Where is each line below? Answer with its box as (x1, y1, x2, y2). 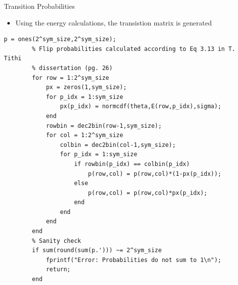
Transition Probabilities (4, 1, 75, 11)
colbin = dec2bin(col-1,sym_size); (60, 141, 176, 148)
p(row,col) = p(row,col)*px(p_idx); (88, 189, 208, 196)
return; (46, 266, 71, 273)
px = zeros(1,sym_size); (46, 84, 127, 91)
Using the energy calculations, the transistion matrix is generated (15, 17, 212, 27)
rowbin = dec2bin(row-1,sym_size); (46, 122, 162, 129)
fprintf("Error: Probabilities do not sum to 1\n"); (46, 256, 221, 263)
